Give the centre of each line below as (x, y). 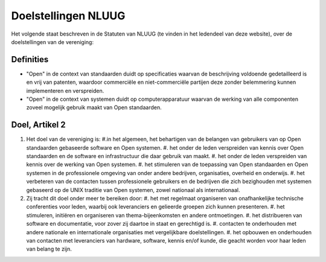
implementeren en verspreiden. (65, 91)
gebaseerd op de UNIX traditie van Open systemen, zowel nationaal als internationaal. (133, 190)
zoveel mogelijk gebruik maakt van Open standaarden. (94, 107)
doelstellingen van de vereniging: (52, 42)
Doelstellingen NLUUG (68, 16)
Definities (30, 59)
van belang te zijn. (49, 249)
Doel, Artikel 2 (38, 125)
